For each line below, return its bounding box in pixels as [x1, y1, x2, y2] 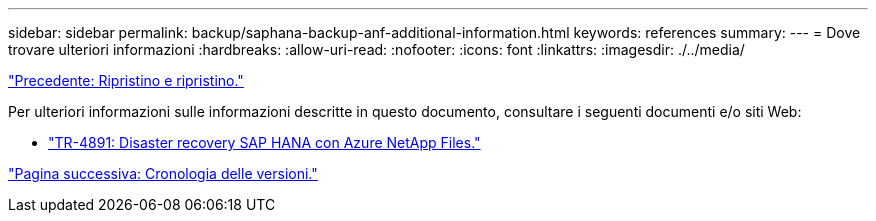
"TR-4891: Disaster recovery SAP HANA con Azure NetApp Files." [48, 134, 481, 151]
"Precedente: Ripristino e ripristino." [8, 72, 244, 89]
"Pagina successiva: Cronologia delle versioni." [8, 165, 318, 182]
